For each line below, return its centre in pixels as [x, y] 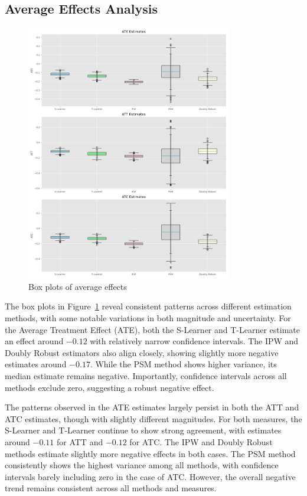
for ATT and [80, 442]
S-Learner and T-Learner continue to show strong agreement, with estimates [143, 430]
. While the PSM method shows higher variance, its [183, 364]
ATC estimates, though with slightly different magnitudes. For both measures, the [153, 418]
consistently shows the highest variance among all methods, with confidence [142, 465]
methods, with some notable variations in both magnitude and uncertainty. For [148, 318]
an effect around [34, 341]
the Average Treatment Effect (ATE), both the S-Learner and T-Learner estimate [152, 329]
